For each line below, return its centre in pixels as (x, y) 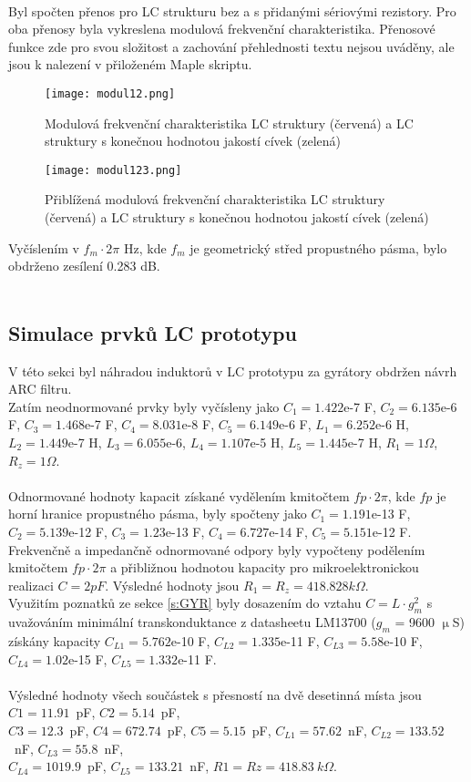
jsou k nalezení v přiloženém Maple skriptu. (130, 64)
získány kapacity (55, 640)
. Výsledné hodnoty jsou (172, 585)
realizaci (31, 585)
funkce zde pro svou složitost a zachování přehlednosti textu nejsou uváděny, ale (231, 46)
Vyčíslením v (44, 247)
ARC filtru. (40, 389)
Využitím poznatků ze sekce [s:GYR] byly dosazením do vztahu (185, 603)
